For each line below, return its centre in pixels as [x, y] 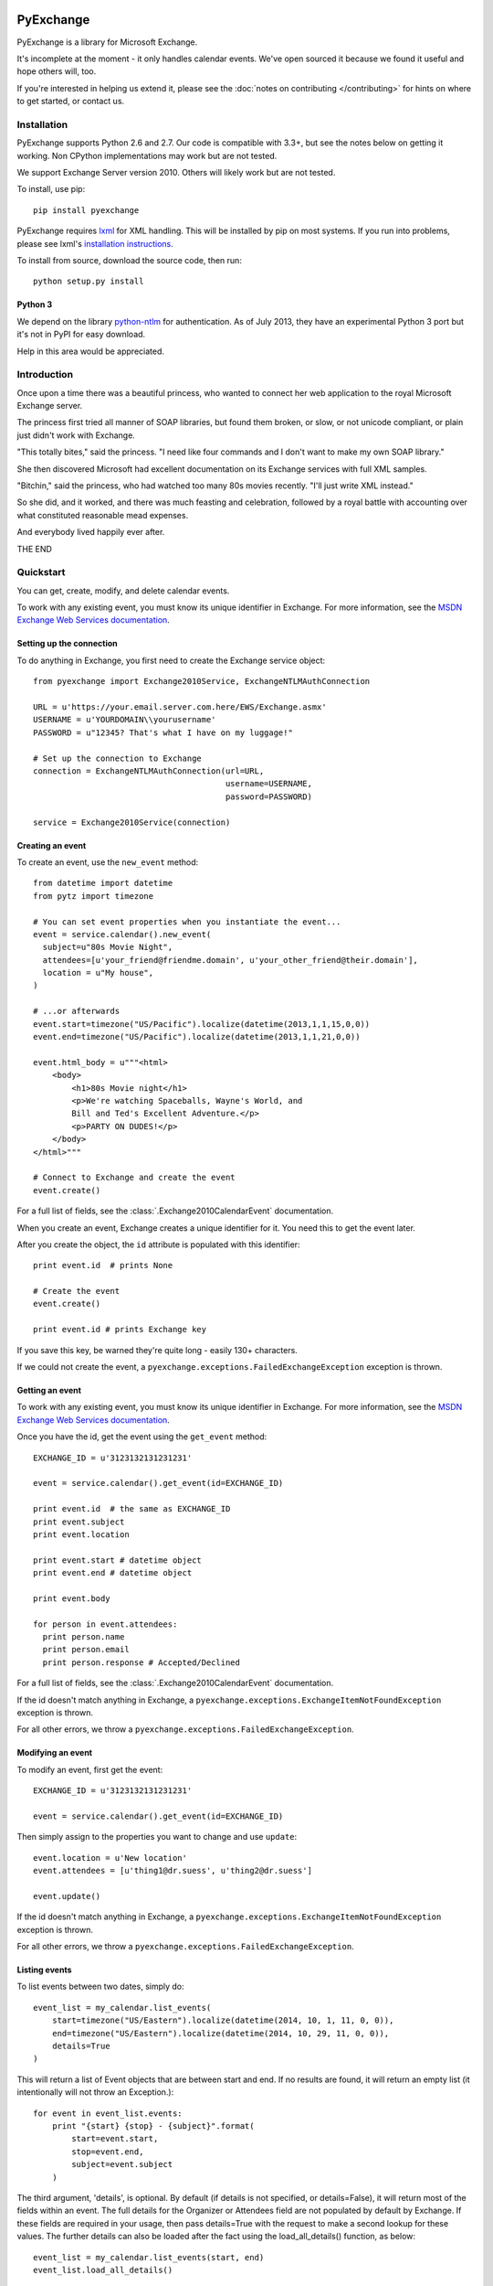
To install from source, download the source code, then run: [129, 260]
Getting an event [49, 1391]
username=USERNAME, [268, 784]
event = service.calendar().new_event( [122, 934]
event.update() [67, 1896]
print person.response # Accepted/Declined [142, 1662]
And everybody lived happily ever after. [91, 532]
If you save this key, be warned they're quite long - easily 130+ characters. [157, 1350]
